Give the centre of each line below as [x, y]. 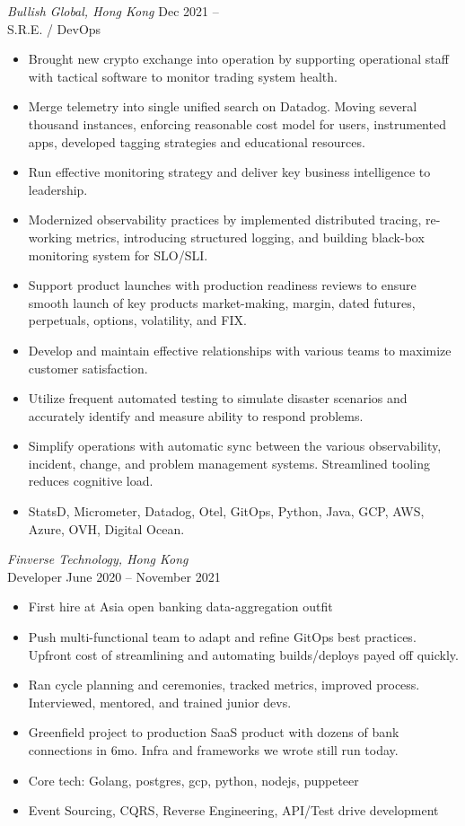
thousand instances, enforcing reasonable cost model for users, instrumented [237, 123]
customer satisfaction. [88, 368]
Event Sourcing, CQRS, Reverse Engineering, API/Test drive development [233, 810]
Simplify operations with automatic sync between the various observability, [235, 446]
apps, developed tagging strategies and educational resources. [197, 141]
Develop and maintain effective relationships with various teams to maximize [240, 350]
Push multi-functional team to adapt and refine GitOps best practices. [222, 637]
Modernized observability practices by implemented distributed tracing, [225, 220]
